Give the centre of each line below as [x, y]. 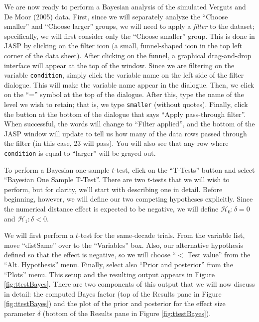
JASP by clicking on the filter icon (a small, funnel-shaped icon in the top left [123, 46]
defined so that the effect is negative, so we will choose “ [90, 255]
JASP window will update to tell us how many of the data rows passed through [126, 133]
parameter [20, 313]
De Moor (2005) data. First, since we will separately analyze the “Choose [116, 16]
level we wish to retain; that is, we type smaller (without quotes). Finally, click [126, 104]
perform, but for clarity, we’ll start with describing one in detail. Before [113, 189]
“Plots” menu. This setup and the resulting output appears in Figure [109, 274]
